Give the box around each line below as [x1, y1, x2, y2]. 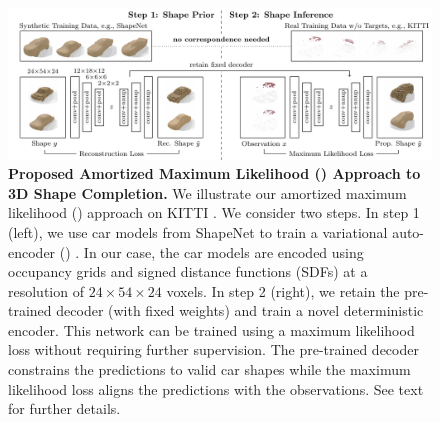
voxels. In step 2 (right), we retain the [166, 280, 400, 301]
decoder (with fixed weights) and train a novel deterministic [56, 300, 424, 321]
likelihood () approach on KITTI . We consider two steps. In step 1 [8, 202, 420, 223]
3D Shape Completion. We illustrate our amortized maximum [8, 182, 407, 203]
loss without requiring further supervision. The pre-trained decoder [8, 339, 419, 360]
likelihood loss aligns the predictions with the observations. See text [8, 378, 424, 399]
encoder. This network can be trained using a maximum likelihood [8, 319, 415, 340]
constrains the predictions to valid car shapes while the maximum [8, 359, 411, 380]
